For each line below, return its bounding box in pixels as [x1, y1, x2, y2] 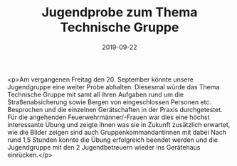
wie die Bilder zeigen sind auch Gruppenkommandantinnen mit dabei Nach [7, 128, 226, 136]
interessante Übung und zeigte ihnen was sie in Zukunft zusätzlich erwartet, [7, 120, 231, 128]
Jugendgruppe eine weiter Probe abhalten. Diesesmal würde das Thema [7, 82, 220, 91]
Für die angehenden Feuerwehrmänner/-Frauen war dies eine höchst [7, 113, 210, 121]
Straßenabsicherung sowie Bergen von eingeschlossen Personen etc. [7, 97, 212, 106]
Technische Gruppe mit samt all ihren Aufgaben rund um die [7, 90, 184, 99]
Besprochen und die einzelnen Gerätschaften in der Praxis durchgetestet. [7, 105, 223, 114]
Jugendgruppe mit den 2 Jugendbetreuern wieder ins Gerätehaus [7, 143, 201, 151]
